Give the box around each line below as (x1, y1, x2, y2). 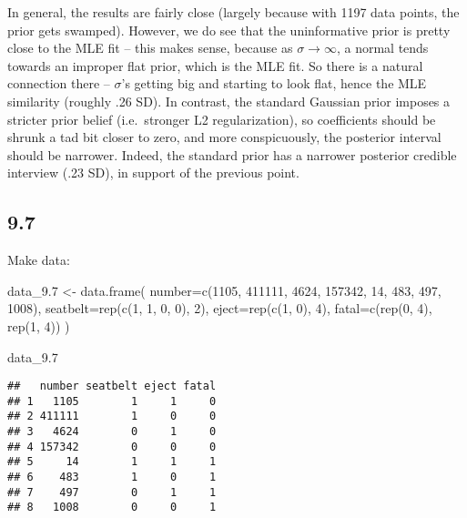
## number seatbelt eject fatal (7, 380, 217, 393)
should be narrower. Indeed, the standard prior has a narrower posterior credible (7, 145, 457, 164)
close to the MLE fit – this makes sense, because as (7, 38, 293, 57)
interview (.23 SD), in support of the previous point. (7, 163, 299, 182)
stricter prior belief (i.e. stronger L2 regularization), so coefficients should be (7, 109, 436, 128)
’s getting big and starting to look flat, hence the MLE (121, 74, 427, 93)
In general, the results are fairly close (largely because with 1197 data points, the (7, 3, 460, 21)
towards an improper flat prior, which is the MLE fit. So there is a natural (7, 56, 423, 75)
